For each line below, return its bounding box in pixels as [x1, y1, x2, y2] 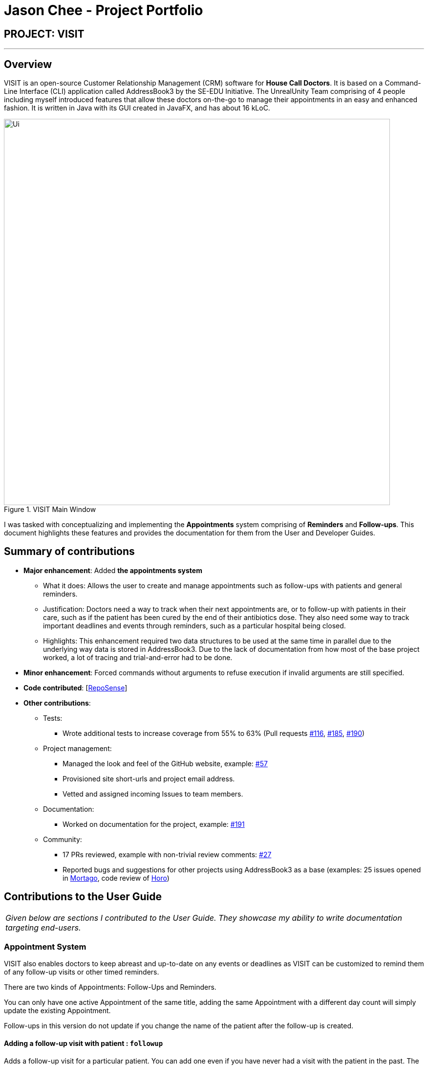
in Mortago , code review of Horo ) [63, 873, 170, 882]
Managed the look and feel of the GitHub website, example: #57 [63, 759, 268, 768]
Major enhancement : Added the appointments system [23, 566, 202, 575]
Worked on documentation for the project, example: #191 [63, 820, 245, 828]
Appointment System [4, 942, 86, 952]
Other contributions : [23, 698, 91, 707]
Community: [43, 835, 82, 844]
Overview [4, 58, 52, 70]
